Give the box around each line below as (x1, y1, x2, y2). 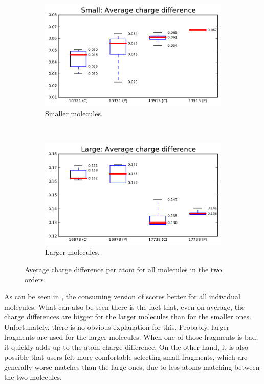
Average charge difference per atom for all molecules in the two (25, 264, 222, 274)
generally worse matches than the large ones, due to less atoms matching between (4, 361, 260, 372)
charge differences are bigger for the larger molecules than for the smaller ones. (4, 311, 251, 322)
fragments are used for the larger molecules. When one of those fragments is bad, (4, 331, 258, 342)
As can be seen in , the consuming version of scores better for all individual (4, 291, 240, 302)
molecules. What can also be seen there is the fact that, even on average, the (4, 301, 245, 312)
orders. (25, 274, 46, 285)
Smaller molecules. (45, 108, 103, 118)
